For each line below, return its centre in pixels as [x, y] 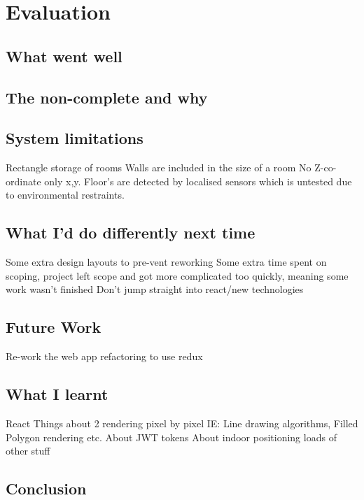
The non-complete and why [107, 97]
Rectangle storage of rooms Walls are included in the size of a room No [159, 167]
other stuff [28, 451]
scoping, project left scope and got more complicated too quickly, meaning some [177, 275]
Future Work [54, 327]
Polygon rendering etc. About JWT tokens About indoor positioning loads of [171, 437]
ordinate [23, 181]
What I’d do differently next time [131, 233]
